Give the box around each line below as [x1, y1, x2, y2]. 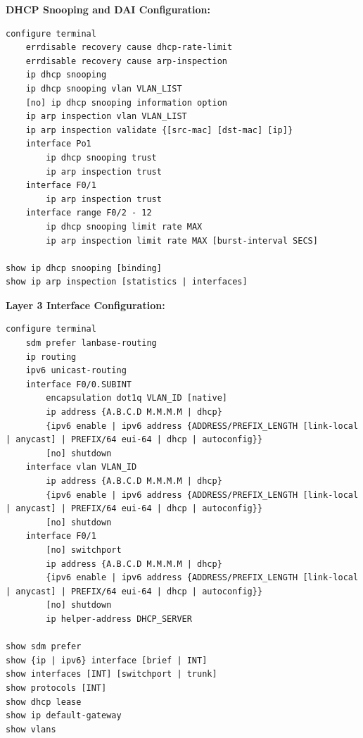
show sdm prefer [6, 642, 82, 652]
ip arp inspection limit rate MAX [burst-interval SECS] [46, 235, 318, 246]
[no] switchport [46, 544, 122, 555]
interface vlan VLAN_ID [25, 462, 137, 473]
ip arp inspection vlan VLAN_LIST [25, 111, 187, 122]
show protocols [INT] [6, 682, 107, 693]
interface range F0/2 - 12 [25, 208, 152, 218]
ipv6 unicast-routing [25, 365, 127, 376]
